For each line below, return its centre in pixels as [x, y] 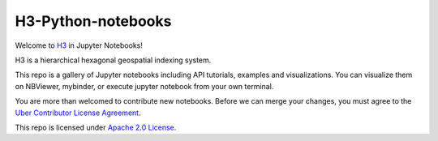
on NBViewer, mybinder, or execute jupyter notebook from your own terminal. [144, 86]
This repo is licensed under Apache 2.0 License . [96, 127]
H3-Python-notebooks [93, 21]
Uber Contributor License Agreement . [78, 113]
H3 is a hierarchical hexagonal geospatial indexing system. [113, 60]
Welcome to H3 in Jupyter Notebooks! [79, 45]
